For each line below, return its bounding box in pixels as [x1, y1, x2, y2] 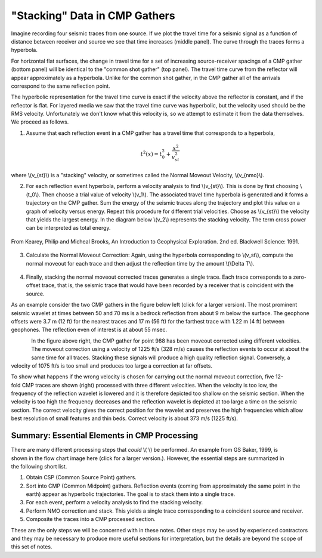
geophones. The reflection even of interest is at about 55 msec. [11, 326, 167, 334]
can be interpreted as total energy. [26, 224, 111, 232]
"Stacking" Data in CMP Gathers [11, 9, 175, 22]
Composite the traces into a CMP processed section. [26, 516, 156, 523]
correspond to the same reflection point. [11, 82, 110, 90]
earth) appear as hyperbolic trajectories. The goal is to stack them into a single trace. [26, 491, 236, 498]
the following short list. [11, 463, 67, 470]
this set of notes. [11, 543, 52, 550]
